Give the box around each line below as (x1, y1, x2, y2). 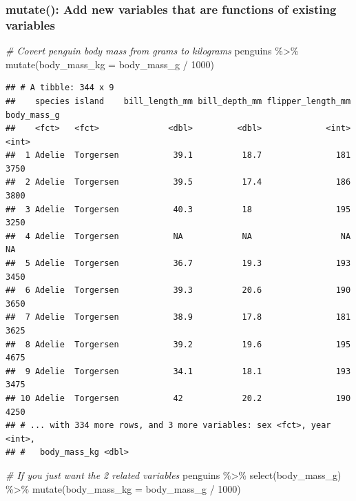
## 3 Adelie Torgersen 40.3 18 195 (6, 204, 351, 214)
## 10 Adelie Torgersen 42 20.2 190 (6, 393, 351, 403)
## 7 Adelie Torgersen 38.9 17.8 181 (6, 312, 351, 323)
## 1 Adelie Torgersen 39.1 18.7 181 (6, 150, 351, 161)
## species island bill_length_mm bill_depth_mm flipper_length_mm (6, 96, 351, 106)
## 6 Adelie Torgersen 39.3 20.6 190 (6, 285, 351, 296)
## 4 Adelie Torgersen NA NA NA (6, 231, 351, 241)
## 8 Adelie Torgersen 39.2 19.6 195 (6, 339, 351, 349)
